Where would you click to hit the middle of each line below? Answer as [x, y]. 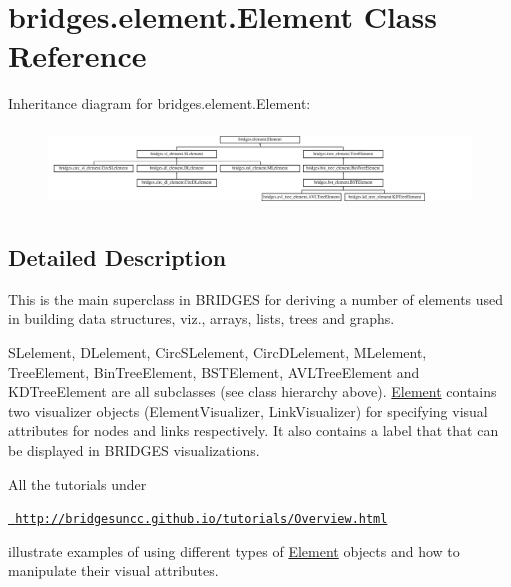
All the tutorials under [77, 483]
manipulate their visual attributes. [113, 570]
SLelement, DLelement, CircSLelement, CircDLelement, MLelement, [217, 351]
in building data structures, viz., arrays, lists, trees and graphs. [201, 318]
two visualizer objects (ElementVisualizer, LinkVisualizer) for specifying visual [248, 410]
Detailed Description [117, 256]
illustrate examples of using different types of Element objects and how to [234, 550]
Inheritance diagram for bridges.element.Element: [159, 103]
